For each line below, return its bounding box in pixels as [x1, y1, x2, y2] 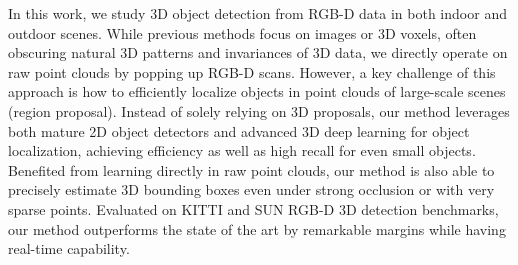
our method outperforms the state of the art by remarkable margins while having [8, 218, 506, 239]
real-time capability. [8, 238, 130, 259]
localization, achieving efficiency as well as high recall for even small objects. [8, 140, 476, 161]
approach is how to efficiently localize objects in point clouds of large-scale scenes [8, 81, 506, 102]
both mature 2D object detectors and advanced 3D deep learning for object [8, 120, 470, 141]
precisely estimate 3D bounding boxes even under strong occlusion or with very [8, 179, 495, 200]
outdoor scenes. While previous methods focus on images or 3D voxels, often [8, 22, 477, 43]
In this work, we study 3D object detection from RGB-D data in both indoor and [8, 3, 507, 23]
